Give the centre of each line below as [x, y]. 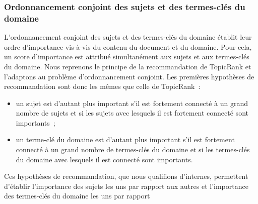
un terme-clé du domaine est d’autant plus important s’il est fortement [125, 139]
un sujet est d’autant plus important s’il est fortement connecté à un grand [132, 103]
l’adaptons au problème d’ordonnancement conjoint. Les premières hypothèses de [129, 76]
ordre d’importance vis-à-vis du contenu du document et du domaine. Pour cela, [128, 46]
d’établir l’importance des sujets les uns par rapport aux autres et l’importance [126, 186]
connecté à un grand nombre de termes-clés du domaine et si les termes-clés [133, 149]
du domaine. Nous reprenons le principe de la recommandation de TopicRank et [128, 66]
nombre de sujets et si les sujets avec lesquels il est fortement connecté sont [132, 113]
